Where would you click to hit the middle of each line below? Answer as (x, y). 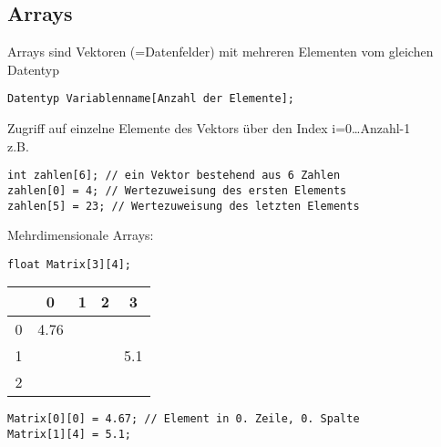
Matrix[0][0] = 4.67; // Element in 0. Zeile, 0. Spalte (184, 419)
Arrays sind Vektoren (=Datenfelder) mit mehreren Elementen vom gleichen (220, 52)
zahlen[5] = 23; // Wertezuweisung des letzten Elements (184, 206)
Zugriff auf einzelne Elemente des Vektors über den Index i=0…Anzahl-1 (209, 128)
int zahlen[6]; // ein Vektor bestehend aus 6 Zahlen (174, 176)
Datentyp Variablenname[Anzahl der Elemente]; (151, 99)
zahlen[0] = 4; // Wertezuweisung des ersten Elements (177, 190)
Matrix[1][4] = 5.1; (70, 435)
